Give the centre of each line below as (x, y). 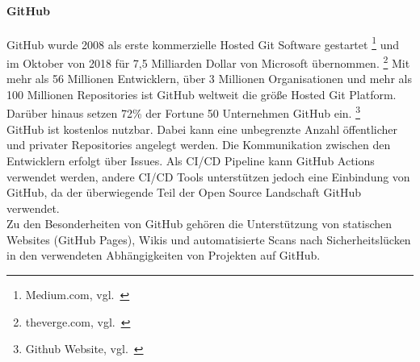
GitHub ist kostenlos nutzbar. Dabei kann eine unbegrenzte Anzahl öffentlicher (202, 129)
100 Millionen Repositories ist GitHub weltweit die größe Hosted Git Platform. (202, 94)
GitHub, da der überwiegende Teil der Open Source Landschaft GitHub (184, 192)
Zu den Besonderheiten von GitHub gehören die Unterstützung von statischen (199, 224)
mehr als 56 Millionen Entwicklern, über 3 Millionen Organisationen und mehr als (209, 79)
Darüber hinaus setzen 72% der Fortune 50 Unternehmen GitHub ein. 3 (183, 112)
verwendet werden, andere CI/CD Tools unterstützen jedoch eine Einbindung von (208, 176)
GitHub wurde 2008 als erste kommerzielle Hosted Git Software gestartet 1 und (203, 43)
